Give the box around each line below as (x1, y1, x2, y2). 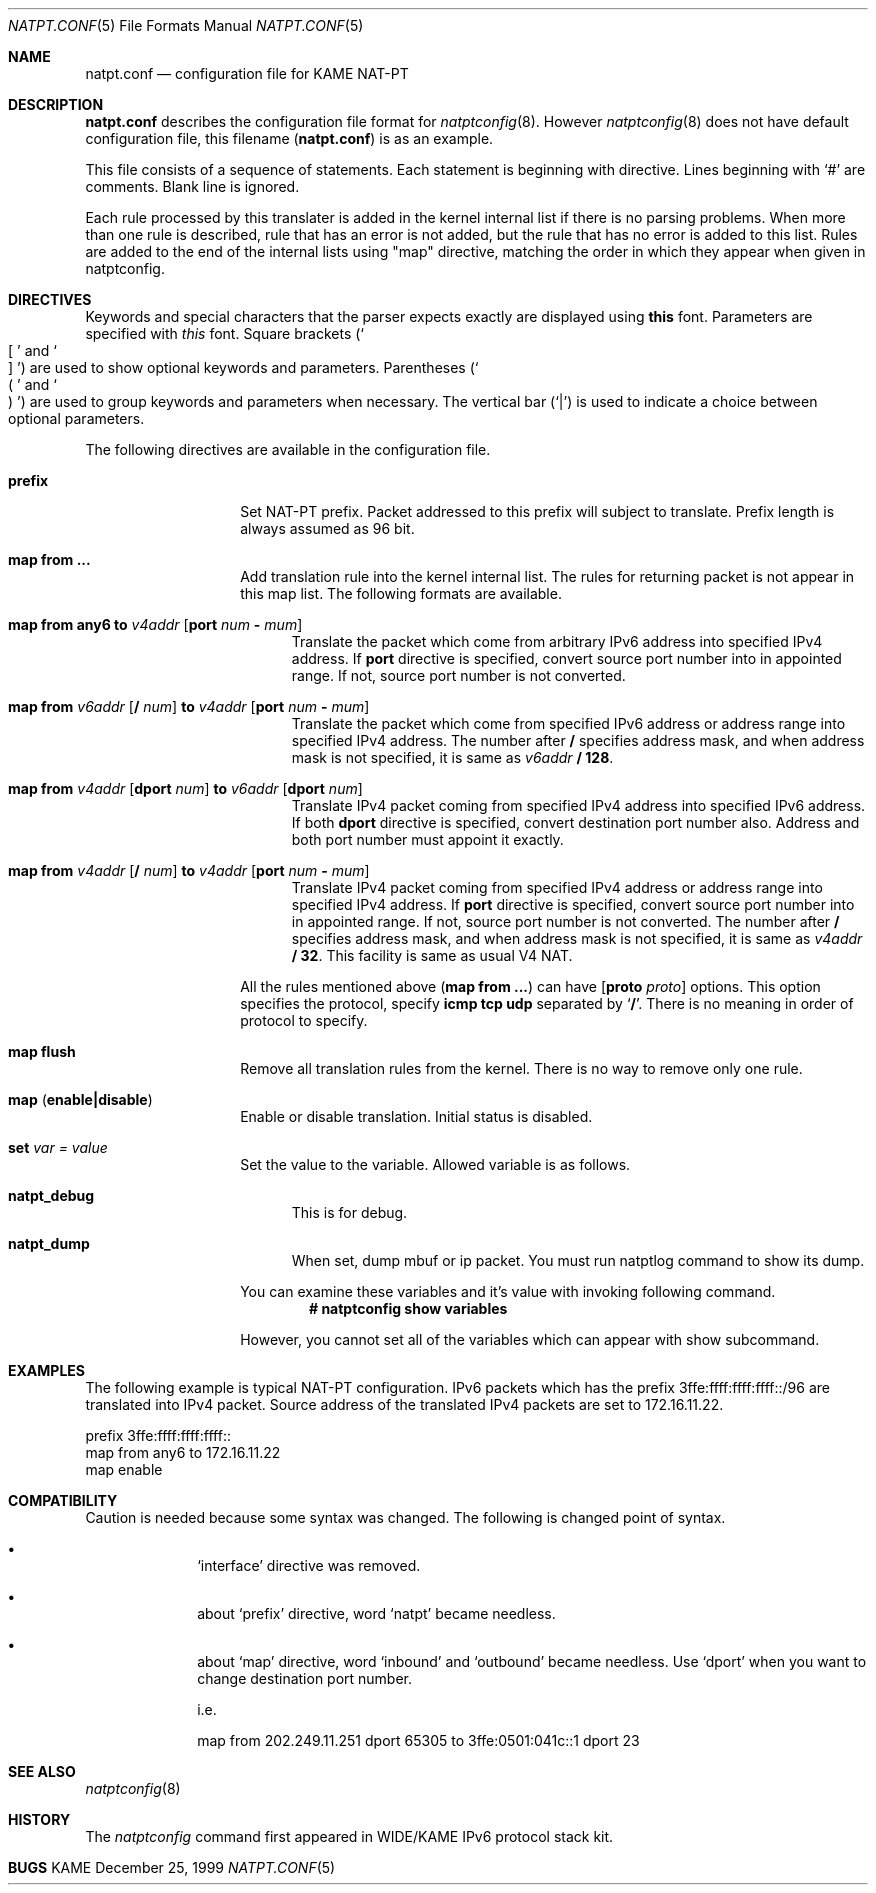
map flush (8, 1043, 76, 1060)
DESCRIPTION (8, 96, 104, 113)
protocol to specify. (240, 1012, 368, 1029)
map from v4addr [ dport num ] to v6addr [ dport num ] (8, 780, 363, 797)
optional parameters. (8, 410, 145, 427)
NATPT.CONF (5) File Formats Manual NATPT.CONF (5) (8, 17, 364, 34)
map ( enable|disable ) (8, 1091, 153, 1108)
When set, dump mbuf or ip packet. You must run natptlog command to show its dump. (291, 1252, 865, 1269)
